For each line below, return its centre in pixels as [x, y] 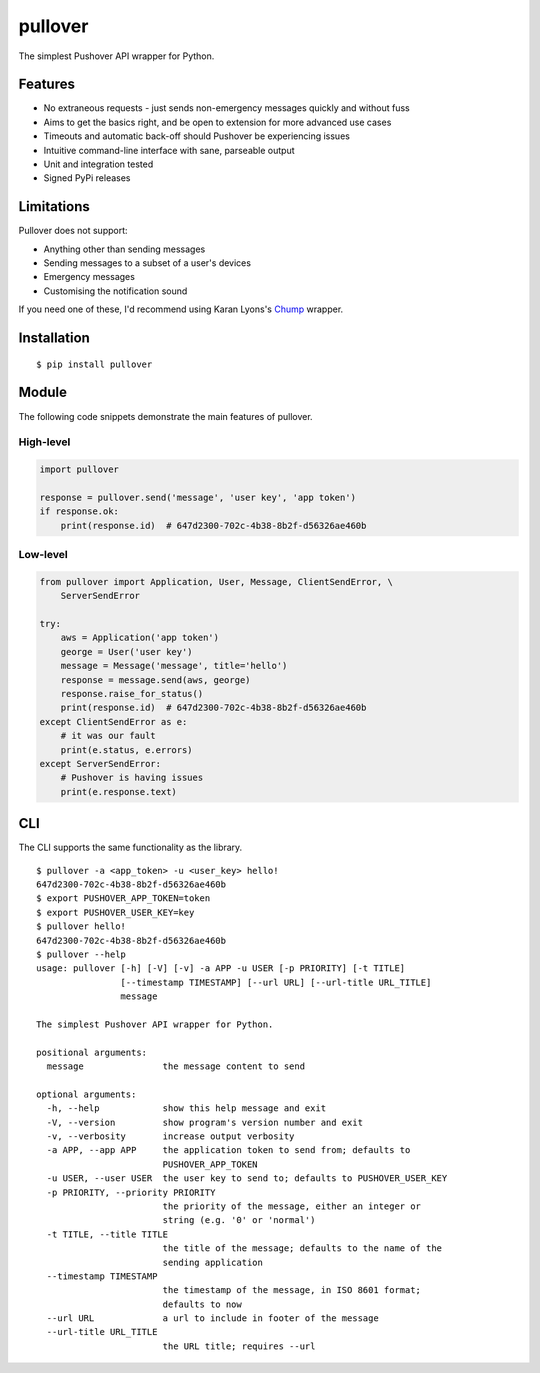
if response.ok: [79, 511]
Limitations [54, 206]
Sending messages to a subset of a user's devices [147, 263]
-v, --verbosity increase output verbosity [170, 1136]
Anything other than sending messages [124, 249]
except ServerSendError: [100, 763]
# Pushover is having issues [132, 778]
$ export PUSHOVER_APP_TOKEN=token [123, 898]
